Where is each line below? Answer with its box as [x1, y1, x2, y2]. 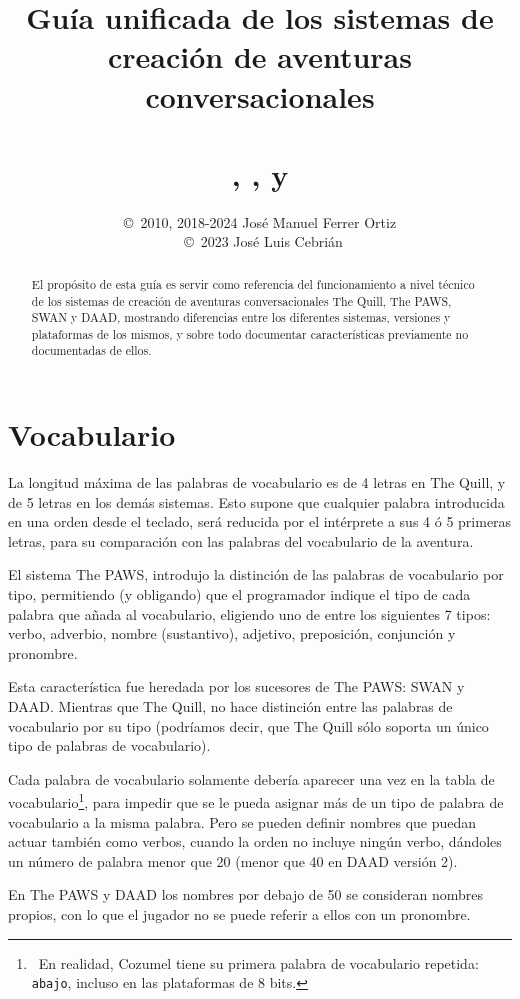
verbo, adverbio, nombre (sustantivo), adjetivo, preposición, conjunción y [8, 623, 456, 644]
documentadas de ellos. [31, 342, 152, 359]
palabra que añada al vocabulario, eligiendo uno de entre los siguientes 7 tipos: [8, 603, 491, 624]
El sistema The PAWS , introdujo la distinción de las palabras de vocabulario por [8, 564, 504, 585]
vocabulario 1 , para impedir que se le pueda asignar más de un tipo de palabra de [8, 789, 504, 813]
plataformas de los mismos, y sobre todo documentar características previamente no [31, 325, 469, 342]
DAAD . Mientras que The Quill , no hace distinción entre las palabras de [8, 696, 453, 717]
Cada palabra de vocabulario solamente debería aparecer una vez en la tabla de [8, 768, 495, 789]
